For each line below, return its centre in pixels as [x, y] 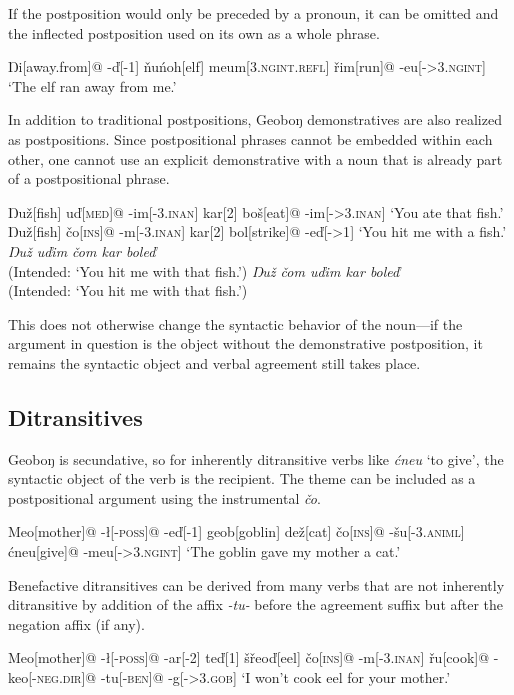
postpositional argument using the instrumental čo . [164, 497]
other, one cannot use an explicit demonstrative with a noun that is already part [255, 158]
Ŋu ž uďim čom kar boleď [82, 250]
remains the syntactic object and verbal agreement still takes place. [214, 362]
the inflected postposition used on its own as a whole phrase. [194, 32]
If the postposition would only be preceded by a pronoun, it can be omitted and [253, 13]
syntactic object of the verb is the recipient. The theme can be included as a [242, 478]
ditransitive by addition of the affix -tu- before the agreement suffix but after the [256, 604]
